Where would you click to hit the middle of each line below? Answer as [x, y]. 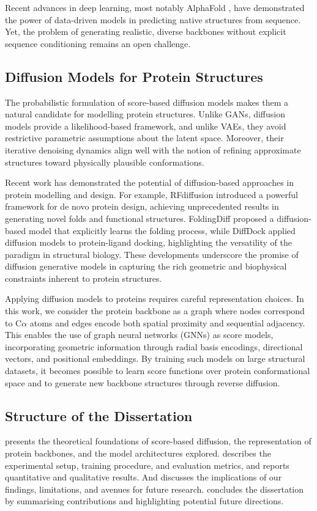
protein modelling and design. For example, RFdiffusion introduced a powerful [151, 194]
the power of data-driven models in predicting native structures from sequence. [153, 19]
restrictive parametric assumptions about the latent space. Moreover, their [144, 138]
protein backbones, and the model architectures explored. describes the [138, 453]
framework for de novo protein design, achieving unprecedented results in [142, 206]
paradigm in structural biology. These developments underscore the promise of [152, 254]
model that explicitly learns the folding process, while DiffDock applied [162, 230]
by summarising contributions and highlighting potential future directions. [144, 501]
